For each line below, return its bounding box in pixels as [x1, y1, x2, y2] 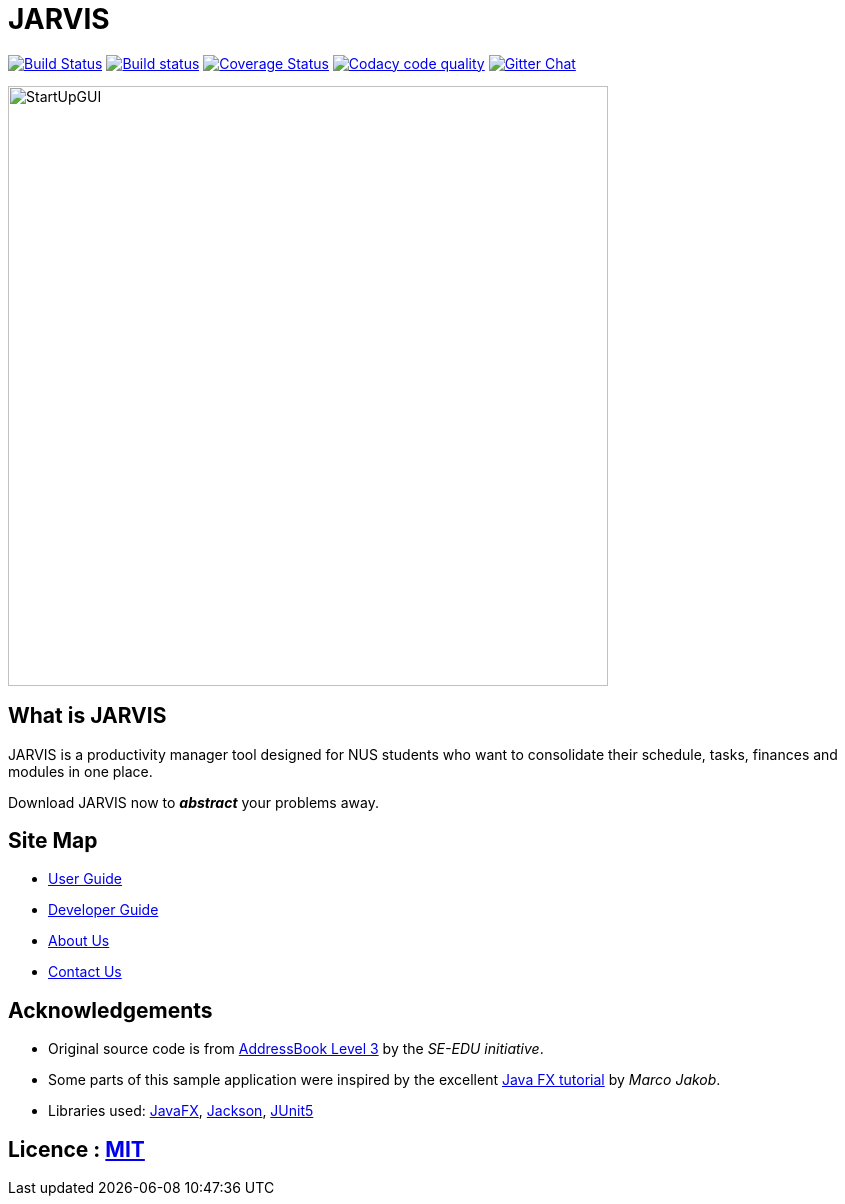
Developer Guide [48, 901, 159, 919]
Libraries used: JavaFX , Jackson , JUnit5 [48, 1102, 314, 1120]
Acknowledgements [8, 997, 213, 1023]
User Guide [48, 870, 123, 888]
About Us [48, 932, 110, 950]
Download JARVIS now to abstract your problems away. [8, 793, 379, 811]
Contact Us [48, 963, 122, 981]
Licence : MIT [8, 1136, 145, 1162]
